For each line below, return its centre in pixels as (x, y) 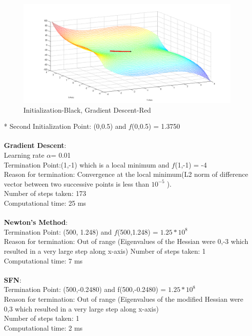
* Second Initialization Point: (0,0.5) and (65, 126)
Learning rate (24, 155)
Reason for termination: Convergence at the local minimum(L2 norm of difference (126, 174)
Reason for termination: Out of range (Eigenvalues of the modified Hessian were (124, 299)
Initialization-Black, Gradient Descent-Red (87, 109)
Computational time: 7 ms (43, 260)
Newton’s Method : (36, 222)
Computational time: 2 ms (43, 327)
